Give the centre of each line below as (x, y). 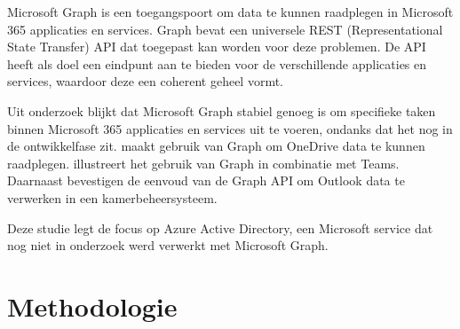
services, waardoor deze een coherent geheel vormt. (146, 81)
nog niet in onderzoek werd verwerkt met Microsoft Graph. (168, 245)
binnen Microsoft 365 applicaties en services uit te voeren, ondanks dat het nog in (230, 128)
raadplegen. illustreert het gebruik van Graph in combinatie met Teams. (203, 163)
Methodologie (92, 305)
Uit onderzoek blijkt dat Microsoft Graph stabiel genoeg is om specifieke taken (222, 110)
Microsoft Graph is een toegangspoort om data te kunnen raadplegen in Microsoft (230, 12)
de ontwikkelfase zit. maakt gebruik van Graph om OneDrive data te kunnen (216, 146)
